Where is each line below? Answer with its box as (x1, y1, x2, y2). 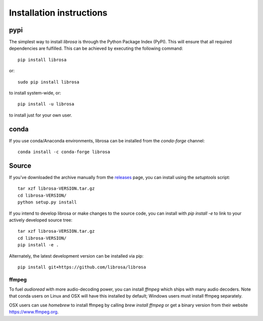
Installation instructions (9, 7, 108, 18)
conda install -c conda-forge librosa (18, 149, 111, 155)
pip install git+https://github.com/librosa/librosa (18, 264, 146, 270)
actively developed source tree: (9, 217, 73, 223)
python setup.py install (18, 200, 77, 205)
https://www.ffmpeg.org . (9, 309, 59, 315)
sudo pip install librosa (18, 79, 80, 85)
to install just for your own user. (9, 112, 73, 118)
